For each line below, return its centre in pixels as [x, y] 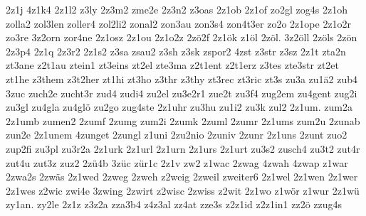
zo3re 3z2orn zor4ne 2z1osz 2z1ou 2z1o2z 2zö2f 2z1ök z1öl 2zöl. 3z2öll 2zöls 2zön [182, 37]
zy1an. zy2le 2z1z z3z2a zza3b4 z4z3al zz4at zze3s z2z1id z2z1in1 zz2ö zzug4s [174, 204]
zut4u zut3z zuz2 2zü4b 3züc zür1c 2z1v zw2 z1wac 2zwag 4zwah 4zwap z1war [177, 162]
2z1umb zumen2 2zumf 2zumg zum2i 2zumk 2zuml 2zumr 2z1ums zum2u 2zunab [183, 120]
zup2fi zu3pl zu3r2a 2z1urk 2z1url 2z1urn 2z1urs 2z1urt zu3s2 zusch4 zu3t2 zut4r [183, 148]
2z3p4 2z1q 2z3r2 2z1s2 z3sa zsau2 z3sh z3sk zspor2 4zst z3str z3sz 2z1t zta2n [176, 51]
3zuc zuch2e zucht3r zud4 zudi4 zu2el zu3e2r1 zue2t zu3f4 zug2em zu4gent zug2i [182, 93]
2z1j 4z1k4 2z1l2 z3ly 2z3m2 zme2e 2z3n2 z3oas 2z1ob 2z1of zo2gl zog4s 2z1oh [177, 9]
